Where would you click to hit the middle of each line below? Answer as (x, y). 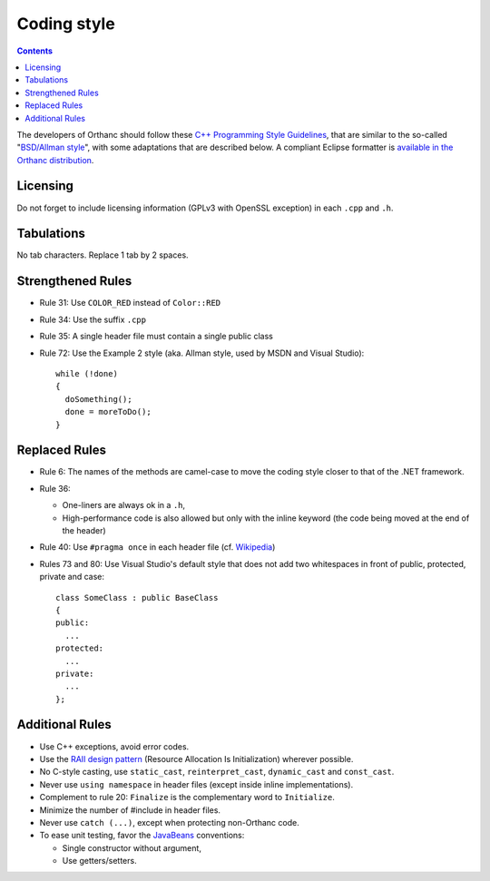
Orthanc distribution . (55, 160)
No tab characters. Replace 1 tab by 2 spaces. (103, 255)
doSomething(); (98, 399)
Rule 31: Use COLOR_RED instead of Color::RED (130, 303)
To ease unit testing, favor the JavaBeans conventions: (142, 836)
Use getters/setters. (99, 861)
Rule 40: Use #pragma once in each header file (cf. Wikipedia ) (157, 547)
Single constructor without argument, (132, 847)
